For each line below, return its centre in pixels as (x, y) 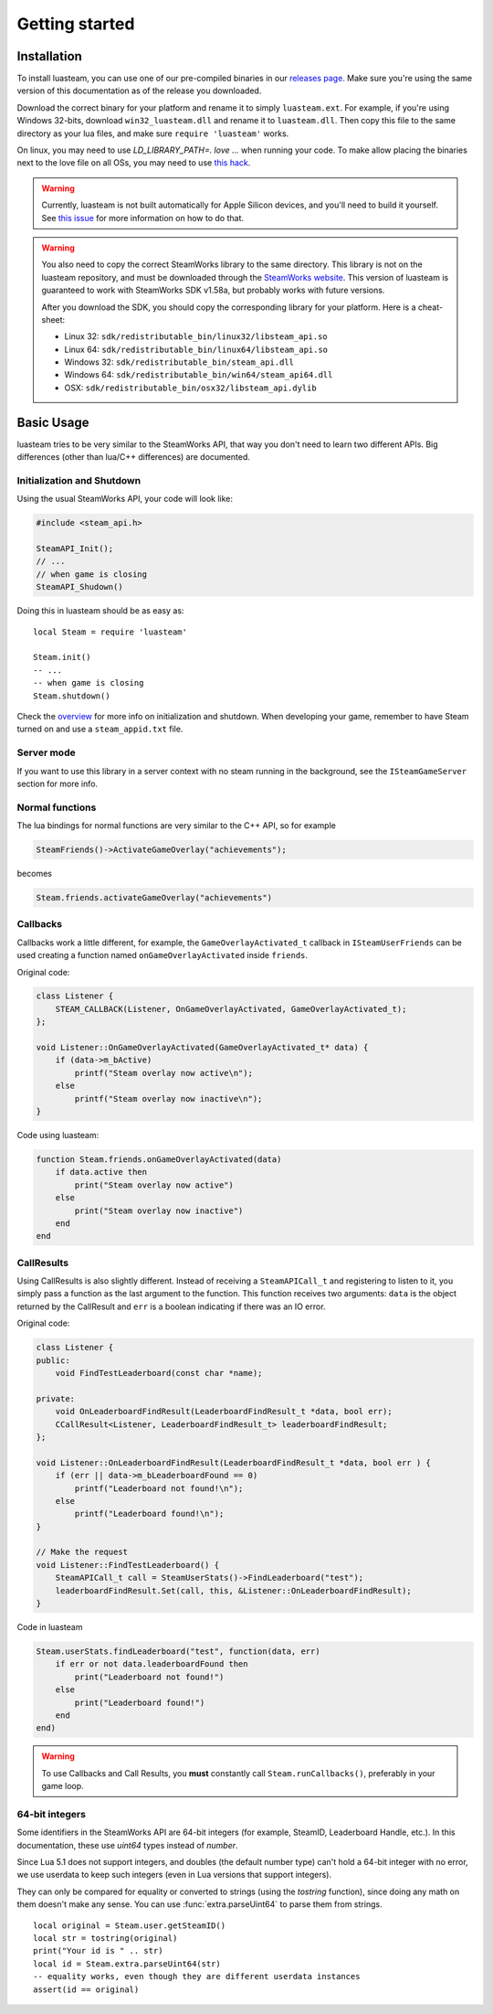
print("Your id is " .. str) (98, 1951)
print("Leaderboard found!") (140, 1702)
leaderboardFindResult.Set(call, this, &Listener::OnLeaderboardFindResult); (234, 1590)
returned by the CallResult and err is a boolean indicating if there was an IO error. (171, 1306)
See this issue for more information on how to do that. (142, 218)
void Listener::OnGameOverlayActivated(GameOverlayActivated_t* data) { (202, 1048)
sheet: (53, 319)
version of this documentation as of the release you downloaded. (139, 91)
